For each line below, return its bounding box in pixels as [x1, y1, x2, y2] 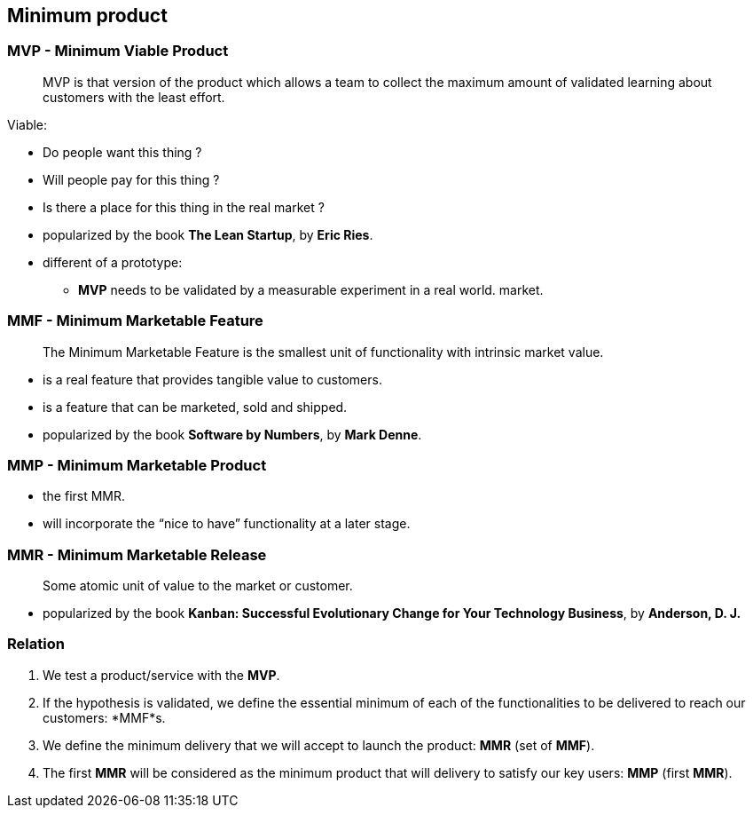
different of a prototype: [43, 254, 183, 270]
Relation [7, 635, 65, 653]
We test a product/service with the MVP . [43, 667, 280, 683]
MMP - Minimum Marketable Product [7, 455, 267, 474]
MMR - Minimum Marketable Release [7, 545, 267, 564]
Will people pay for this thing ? [43, 171, 220, 187]
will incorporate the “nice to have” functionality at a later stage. [43, 516, 411, 532]
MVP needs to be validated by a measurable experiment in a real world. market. [78, 281, 544, 297]
